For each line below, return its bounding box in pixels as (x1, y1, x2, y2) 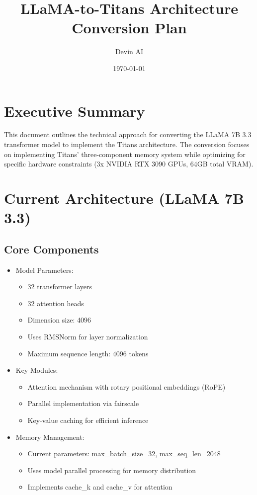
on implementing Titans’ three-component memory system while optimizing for (4, 149, 246, 159)
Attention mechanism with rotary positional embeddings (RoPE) (27, 381, 226, 392)
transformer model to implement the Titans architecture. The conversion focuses (4, 139, 250, 150)
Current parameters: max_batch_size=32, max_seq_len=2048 (27, 448, 221, 459)
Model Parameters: (15, 264, 74, 275)
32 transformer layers (27, 281, 92, 292)
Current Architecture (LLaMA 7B (4, 188, 244, 208)
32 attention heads (27, 298, 84, 308)
